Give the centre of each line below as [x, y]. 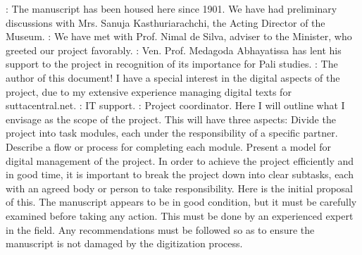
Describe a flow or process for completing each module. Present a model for [169, 146]
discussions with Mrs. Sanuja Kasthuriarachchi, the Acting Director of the [166, 22]
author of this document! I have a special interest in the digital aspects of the [173, 77]
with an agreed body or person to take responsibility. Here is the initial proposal [179, 188]
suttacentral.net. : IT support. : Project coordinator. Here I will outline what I [175, 105]
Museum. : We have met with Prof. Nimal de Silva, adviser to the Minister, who [179, 36]
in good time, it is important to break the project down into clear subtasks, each [180, 174]
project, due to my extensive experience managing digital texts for [149, 91]
